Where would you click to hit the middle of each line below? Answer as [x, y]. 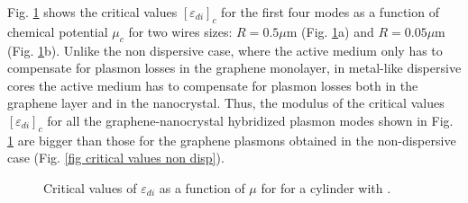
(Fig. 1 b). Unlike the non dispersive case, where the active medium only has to [225, 50]
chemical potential [58, 31]
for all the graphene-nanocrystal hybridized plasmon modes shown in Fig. [250, 120]
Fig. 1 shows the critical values [92, 12]
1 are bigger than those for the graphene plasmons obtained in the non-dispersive [232, 140]
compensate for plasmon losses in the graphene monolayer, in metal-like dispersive [234, 68]
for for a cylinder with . [326, 187]
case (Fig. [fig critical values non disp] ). [116, 158]
